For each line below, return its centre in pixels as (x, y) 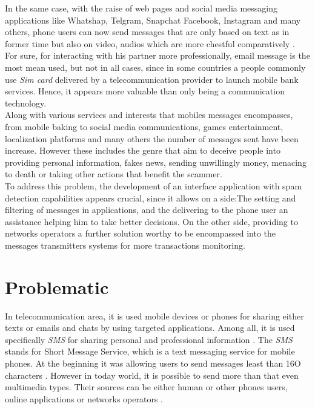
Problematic (57, 286)
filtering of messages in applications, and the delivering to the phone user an (147, 210)
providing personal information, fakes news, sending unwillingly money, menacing (156, 162)
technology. (26, 103)
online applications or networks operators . (84, 398)
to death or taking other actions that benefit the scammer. (114, 174)
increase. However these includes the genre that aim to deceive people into (143, 150)
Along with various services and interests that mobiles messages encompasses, (149, 115)
